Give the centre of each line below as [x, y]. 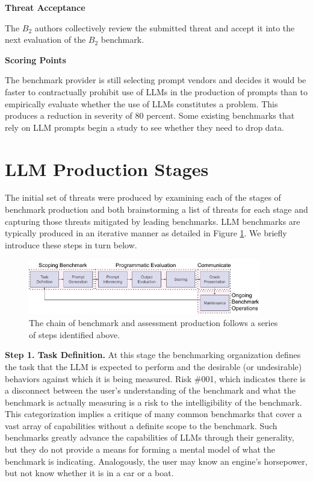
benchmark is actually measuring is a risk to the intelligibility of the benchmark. [153, 402]
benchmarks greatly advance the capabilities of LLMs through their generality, [150, 437]
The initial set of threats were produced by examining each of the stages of [143, 197]
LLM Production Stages [107, 168]
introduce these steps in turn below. [71, 244]
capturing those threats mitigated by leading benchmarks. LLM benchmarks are [153, 221]
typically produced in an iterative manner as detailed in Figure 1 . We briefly [146, 233]
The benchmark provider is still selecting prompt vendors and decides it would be [156, 80]
